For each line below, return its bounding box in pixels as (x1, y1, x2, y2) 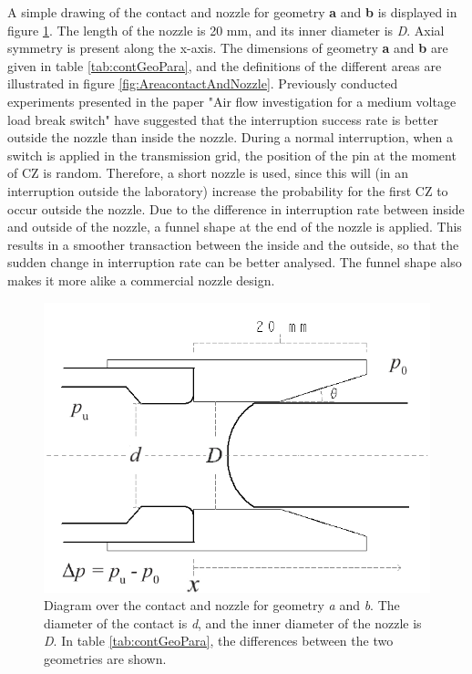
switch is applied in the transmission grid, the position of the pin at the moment (7, 145, 457, 164)
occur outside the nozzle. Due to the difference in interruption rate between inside (7, 199, 465, 218)
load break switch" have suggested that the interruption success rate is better (7, 109, 438, 129)
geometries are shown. (44, 648, 167, 668)
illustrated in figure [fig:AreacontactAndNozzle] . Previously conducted (7, 74, 398, 93)
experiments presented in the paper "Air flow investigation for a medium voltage (7, 91, 457, 110)
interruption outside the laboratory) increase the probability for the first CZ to (7, 181, 448, 200)
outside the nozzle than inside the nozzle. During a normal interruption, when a (7, 128, 453, 147)
